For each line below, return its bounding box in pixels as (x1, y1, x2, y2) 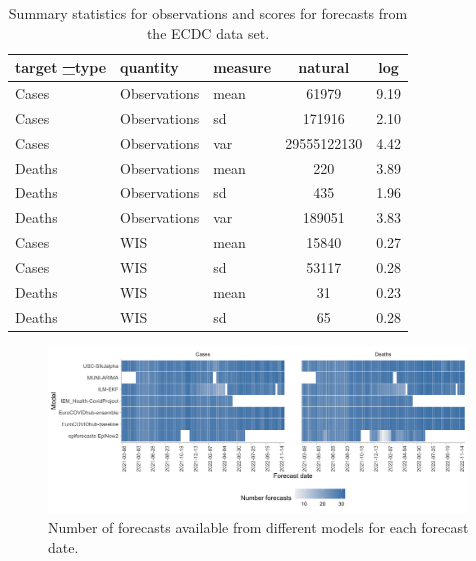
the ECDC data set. (146, 22, 270, 43)
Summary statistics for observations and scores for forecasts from (8, 3, 408, 23)
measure (213, 57, 272, 78)
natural (298, 57, 350, 78)
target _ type (15, 57, 107, 78)
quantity (120, 57, 179, 78)
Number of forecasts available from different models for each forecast (48, 516, 469, 537)
